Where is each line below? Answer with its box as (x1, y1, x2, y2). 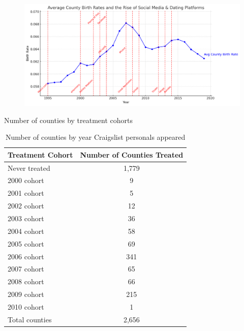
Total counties (8, 314, 52, 324)
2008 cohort (8, 276, 44, 287)
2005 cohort (8, 238, 44, 249)
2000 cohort (8, 175, 44, 186)
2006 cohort (8, 251, 44, 261)
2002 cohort (8, 200, 44, 211)
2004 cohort (8, 225, 44, 236)
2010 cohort (8, 301, 44, 312)
